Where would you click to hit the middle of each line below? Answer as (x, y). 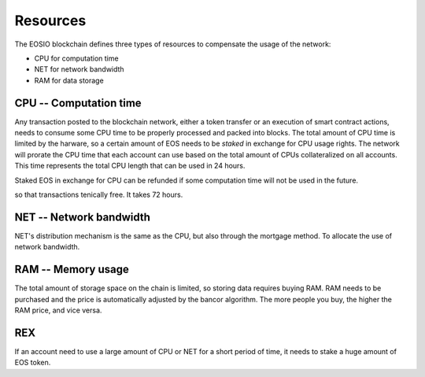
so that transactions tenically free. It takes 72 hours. (99, 194)
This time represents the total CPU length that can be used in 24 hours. (130, 166)
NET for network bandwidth (79, 69)
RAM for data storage (69, 80)
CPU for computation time (76, 58)
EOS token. (33, 363)
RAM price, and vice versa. (58, 310)
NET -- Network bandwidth (83, 217)
